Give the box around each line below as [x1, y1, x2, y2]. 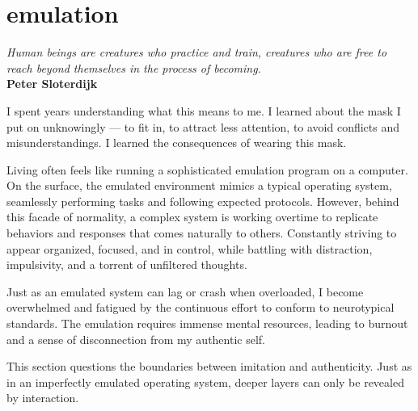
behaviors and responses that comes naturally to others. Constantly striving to [6, 224, 397, 241]
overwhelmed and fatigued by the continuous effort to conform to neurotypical [6, 299, 395, 316]
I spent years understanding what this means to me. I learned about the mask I [6, 102, 401, 119]
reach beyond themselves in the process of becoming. [6, 59, 261, 76]
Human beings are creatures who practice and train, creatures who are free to [6, 44, 387, 61]
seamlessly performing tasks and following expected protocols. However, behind [6, 192, 399, 209]
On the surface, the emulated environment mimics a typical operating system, [6, 177, 392, 194]
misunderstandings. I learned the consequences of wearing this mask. [6, 134, 347, 151]
